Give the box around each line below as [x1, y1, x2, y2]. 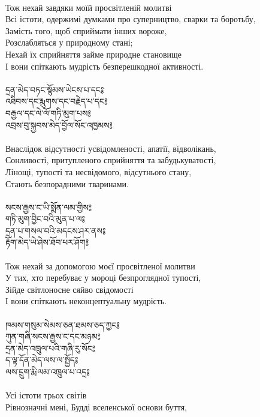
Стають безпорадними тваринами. [5, 177, 129, 190]
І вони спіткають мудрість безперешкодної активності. [5, 59, 204, 72]
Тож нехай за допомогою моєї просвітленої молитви [5, 259, 195, 272]
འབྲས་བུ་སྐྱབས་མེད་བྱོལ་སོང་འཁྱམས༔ [5, 118, 113, 131]
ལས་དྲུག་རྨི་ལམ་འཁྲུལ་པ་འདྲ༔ [5, 365, 90, 377]
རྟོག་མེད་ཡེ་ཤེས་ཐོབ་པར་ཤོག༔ [5, 236, 89, 248]
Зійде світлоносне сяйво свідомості [5, 283, 134, 295]
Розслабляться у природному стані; [5, 36, 133, 49]
